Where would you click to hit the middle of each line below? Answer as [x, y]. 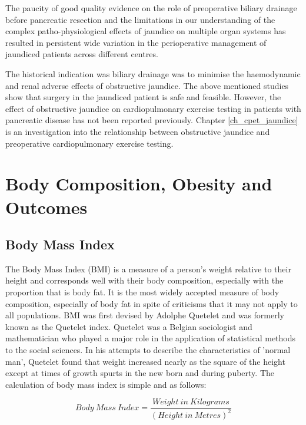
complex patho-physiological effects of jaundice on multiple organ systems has [146, 31]
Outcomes [46, 207]
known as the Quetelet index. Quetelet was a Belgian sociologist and [129, 326]
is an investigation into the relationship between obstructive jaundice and [138, 131]
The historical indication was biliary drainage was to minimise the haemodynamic [153, 73]
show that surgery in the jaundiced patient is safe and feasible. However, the [143, 97]
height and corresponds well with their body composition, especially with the [144, 280]
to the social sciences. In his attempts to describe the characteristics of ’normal [148, 350]
